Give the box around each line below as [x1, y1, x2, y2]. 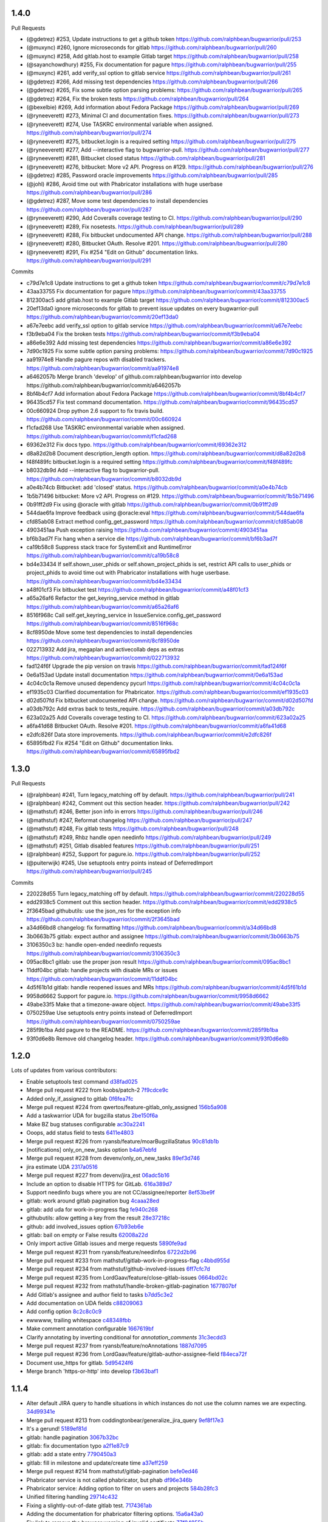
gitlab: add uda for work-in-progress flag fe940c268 [26, 1205, 158, 1213]
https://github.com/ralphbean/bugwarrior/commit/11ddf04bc [26, 975, 178, 983]
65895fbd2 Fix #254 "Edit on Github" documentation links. [26, 739, 174, 746]
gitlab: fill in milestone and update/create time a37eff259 [26, 1459, 168, 1467]
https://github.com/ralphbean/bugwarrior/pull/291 [26, 257, 151, 264]
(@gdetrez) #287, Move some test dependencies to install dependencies [26, 197, 208, 205]
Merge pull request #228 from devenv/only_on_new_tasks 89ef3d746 [26, 1154, 200, 1162]
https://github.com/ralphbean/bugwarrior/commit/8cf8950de [26, 637, 180, 645]
